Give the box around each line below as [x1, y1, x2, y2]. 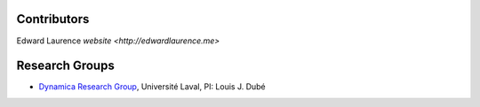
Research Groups [16, 58, 115, 73]
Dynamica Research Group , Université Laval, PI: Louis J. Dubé [38, 81, 266, 92]
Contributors [16, 11, 90, 27]
